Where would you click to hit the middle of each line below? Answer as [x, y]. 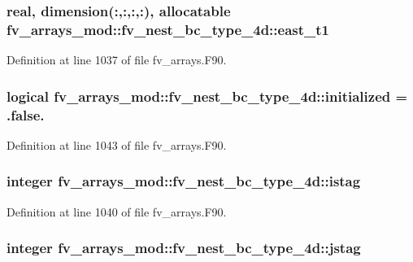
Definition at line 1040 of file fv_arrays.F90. [117, 211]
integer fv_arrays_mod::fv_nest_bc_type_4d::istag [184, 181]
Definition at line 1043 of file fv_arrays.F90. [117, 144]
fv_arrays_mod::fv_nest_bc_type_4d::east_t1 [168, 29]
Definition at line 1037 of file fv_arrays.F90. [117, 60]
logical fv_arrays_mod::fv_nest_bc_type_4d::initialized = [207, 96]
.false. [26, 114]
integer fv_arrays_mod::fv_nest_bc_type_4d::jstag [184, 248]
